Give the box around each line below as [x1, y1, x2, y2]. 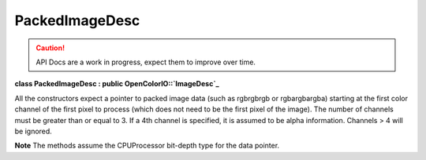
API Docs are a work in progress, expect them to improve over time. [35, 57, 256, 67]
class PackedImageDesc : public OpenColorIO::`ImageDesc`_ [14, 79, 220, 89]
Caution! [35, 43, 65, 53]
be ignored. [14, 126, 53, 136]
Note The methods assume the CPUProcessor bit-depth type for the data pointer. [14, 141, 280, 151]
